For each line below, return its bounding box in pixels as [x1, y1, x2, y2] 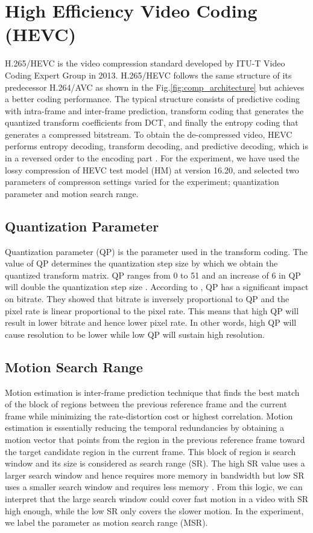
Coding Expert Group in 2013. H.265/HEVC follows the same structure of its [5, 68, 292, 81]
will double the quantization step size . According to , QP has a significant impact [5, 280, 309, 293]
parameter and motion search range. [5, 187, 139, 199]
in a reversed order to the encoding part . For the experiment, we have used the [5, 152, 300, 164]
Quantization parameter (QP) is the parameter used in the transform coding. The [5, 245, 308, 257]
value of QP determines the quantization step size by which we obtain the [5, 257, 278, 270]
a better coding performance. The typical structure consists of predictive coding [5, 92, 300, 105]
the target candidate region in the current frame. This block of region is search [5, 445, 296, 457]
